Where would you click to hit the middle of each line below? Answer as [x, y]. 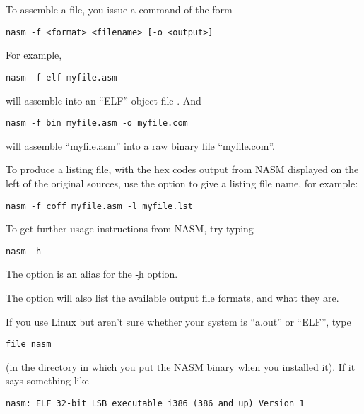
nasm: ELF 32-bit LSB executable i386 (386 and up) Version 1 [155, 404]
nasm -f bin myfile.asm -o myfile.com [97, 123]
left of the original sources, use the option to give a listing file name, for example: [182, 183]
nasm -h [24, 251]
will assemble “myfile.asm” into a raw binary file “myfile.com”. [140, 145]
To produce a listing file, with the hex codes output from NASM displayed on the [182, 169]
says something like [47, 380]
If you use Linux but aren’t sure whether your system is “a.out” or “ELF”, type [178, 321]
